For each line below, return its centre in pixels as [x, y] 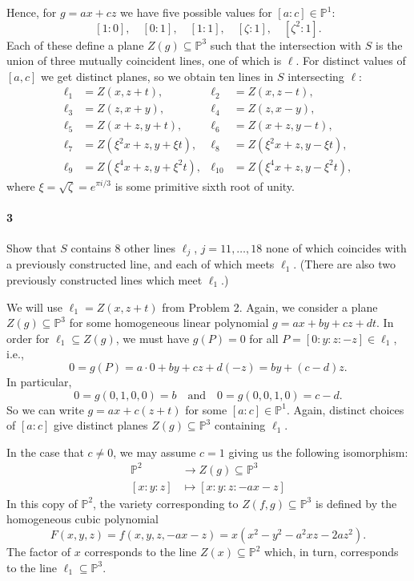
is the [389, 44]
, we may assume [155, 452]
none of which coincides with [336, 247]
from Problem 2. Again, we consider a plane [270, 307]
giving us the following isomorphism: [318, 452]
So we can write [45, 409]
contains [91, 247]
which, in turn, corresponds [332, 552]
